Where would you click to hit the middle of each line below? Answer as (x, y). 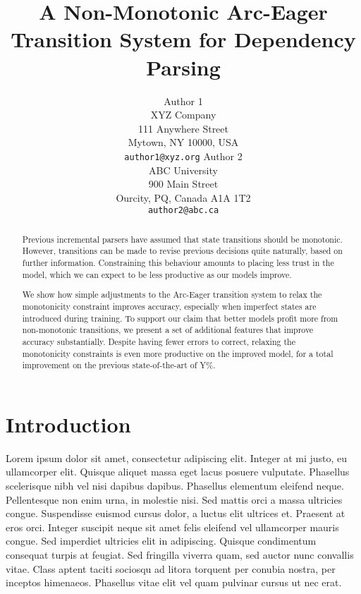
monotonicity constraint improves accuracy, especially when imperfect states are (169, 306)
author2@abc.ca (183, 211)
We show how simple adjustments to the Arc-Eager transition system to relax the (172, 295)
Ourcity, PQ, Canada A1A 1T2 (183, 197)
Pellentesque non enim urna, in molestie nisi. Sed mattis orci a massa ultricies (174, 499)
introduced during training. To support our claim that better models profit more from (180, 318)
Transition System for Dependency (183, 39)
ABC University (183, 170)
